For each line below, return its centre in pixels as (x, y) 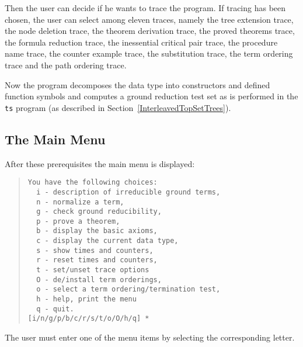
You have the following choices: (93, 183)
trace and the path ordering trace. (66, 65)
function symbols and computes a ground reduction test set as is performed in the (151, 96)
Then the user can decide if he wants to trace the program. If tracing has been (145, 8)
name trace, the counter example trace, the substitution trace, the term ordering (149, 53)
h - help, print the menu (86, 299)
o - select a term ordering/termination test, (128, 289)
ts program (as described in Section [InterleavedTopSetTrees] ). (118, 107)
